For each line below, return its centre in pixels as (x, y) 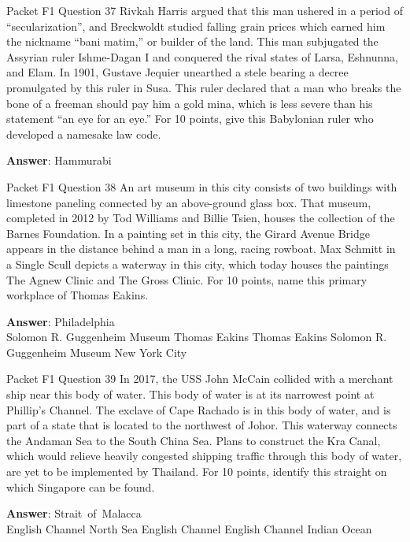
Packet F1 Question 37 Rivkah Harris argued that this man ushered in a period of (205, 10)
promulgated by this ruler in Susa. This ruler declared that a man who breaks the (204, 87)
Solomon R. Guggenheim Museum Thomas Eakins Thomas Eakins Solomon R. (197, 337)
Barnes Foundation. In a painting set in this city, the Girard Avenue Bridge (188, 233)
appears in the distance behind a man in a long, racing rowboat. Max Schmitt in (201, 249)
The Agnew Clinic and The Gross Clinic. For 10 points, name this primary (187, 279)
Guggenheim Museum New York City (97, 352)
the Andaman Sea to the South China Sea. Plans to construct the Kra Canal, (194, 440)
